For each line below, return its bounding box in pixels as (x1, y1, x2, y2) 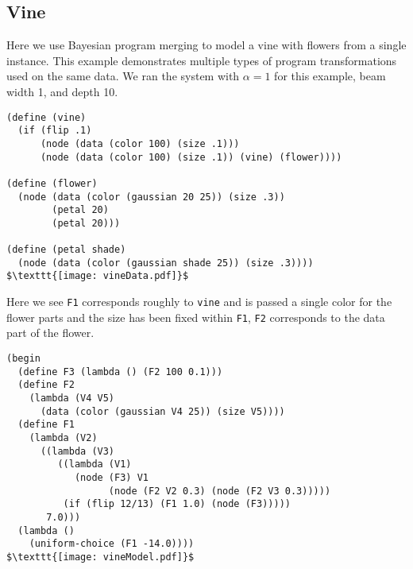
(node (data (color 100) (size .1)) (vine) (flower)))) (40, 151, 342, 163)
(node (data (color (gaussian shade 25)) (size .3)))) (17, 257, 314, 269)
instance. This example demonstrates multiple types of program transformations (6, 52, 397, 68)
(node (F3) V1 (74, 471, 149, 483)
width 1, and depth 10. (6, 83, 118, 99)
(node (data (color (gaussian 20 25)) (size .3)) (17, 191, 285, 203)
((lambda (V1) (57, 459, 132, 470)
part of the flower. (6, 324, 95, 341)
